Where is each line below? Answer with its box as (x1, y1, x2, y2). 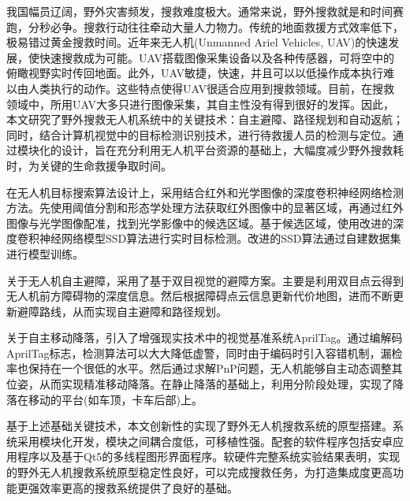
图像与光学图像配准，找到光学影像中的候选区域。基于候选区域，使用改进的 (6, 214, 393, 231)
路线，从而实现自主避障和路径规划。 (39, 302, 227, 319)
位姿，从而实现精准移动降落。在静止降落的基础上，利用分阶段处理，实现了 (6, 376, 393, 392)
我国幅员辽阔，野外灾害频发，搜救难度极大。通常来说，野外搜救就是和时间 (6, 3, 393, 19)
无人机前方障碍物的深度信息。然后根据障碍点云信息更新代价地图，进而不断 (6, 288, 393, 304)
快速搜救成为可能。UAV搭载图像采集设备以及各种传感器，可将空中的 (39, 49, 394, 65)
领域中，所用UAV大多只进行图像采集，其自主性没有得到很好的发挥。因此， (6, 95, 394, 112)
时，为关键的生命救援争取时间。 (6, 157, 172, 173)
